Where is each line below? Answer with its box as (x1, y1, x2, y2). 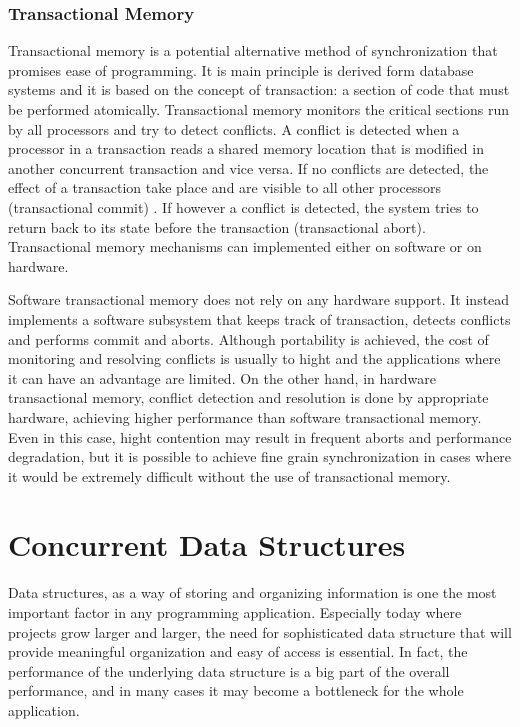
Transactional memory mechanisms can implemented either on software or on (8, 236, 482, 257)
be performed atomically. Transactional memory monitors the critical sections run (8, 99, 510, 119)
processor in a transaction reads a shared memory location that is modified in (8, 138, 484, 159)
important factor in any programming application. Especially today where (8, 602, 462, 622)
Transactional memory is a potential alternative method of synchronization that (8, 40, 498, 61)
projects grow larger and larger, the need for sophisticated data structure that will (8, 621, 512, 642)
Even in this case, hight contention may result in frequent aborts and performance (8, 426, 512, 447)
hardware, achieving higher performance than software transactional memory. (8, 406, 482, 427)
